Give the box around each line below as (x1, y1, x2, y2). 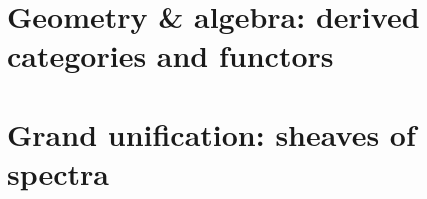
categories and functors (7, 35, 334, 76)
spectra (7, 152, 110, 193)
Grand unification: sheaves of (7, 113, 416, 154)
